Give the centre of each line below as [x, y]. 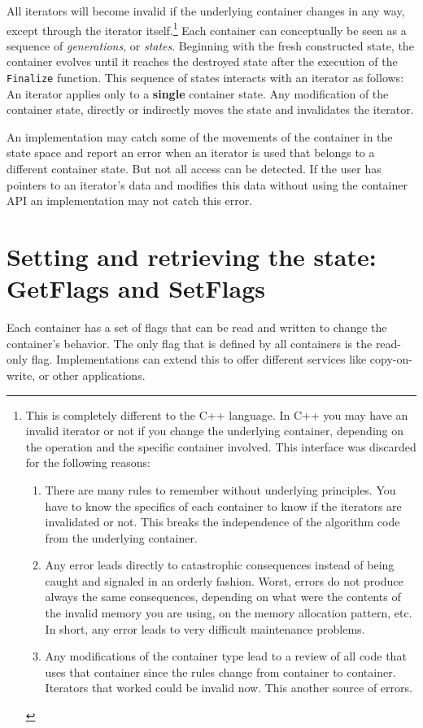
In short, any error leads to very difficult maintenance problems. [205, 628]
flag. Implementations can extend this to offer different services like [199, 359]
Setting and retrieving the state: [192, 257]
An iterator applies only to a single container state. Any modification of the [198, 93]
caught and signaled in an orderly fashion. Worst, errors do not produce [224, 580]
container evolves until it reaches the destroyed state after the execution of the [202, 61]
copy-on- [391, 359]
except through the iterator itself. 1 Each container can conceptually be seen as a [207, 28]
